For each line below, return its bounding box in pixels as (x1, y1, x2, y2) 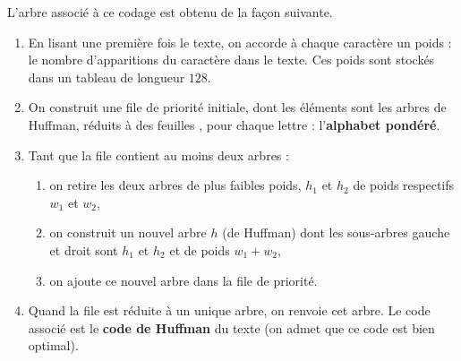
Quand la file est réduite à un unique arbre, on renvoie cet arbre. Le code (28, 301, 431, 320)
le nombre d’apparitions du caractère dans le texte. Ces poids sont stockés (28, 50, 435, 69)
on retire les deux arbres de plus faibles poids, (49, 176, 302, 194)
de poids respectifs (353, 176, 455, 194)
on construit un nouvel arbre (49, 223, 207, 242)
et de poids (169, 240, 230, 259)
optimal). (28, 336, 79, 355)
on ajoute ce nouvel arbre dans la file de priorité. (49, 271, 318, 289)
